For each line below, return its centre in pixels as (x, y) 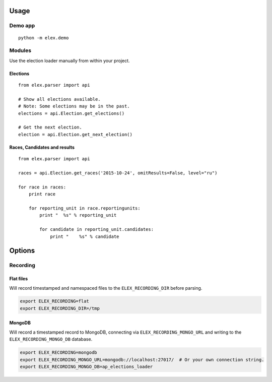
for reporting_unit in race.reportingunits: (84, 208)
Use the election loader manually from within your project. (70, 60)
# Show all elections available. (59, 99)
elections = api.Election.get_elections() (72, 113)
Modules (20, 50)
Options (22, 251)
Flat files (19, 279)
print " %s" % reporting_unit (78, 215)
